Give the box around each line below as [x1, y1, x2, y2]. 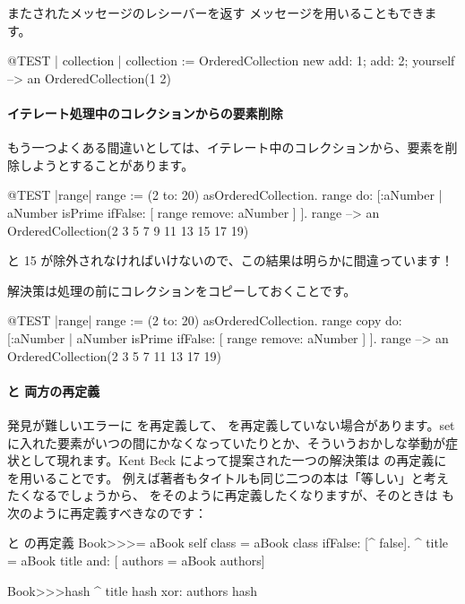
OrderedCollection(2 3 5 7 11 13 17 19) [7, 346, 221, 365]
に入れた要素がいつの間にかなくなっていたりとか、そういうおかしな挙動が [7, 433, 446, 452]
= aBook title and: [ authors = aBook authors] [7, 551, 265, 570]
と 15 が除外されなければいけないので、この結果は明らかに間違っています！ [7, 251, 454, 270]
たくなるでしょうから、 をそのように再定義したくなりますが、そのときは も [7, 486, 455, 505]
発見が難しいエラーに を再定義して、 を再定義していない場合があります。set [7, 415, 455, 434]
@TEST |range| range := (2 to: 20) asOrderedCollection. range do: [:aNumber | [7, 186, 443, 204]
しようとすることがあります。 [19, 155, 194, 174]
